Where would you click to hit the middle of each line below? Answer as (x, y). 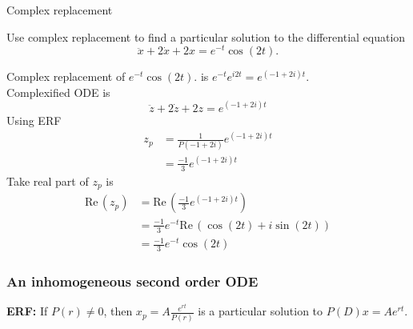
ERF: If (27, 311)
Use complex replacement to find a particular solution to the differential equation (206, 36)
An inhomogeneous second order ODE (132, 281)
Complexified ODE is (58, 92)
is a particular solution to (261, 311)
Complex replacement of (66, 76)
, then (118, 311)
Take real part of (48, 181)
